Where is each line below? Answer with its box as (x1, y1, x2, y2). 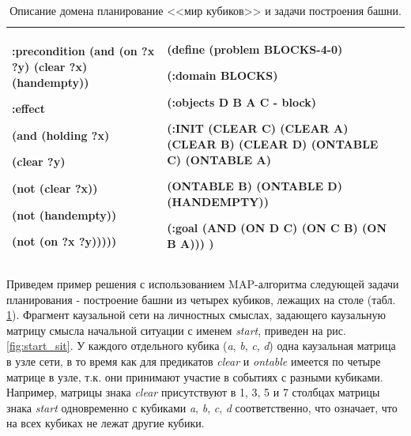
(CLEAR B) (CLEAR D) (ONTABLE (167, 135, 379, 152)
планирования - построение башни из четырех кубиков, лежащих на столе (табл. (6, 291, 396, 307)
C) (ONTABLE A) (167, 151, 271, 167)
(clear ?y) (12, 153, 66, 170)
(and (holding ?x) (12, 126, 110, 143)
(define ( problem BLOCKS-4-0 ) (167, 40, 343, 57)
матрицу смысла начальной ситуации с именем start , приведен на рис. (6, 321, 346, 338)
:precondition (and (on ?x (12, 43, 155, 59)
